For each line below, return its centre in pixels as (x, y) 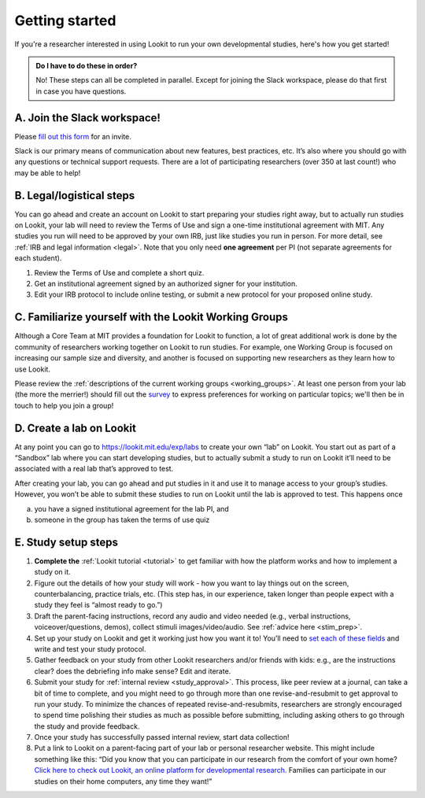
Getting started (65, 20)
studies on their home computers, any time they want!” (123, 781)
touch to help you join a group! (64, 405)
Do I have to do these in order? (87, 65)
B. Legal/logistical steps (75, 196)
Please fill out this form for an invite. (73, 136)
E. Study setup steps (66, 542)
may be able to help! (48, 172)
